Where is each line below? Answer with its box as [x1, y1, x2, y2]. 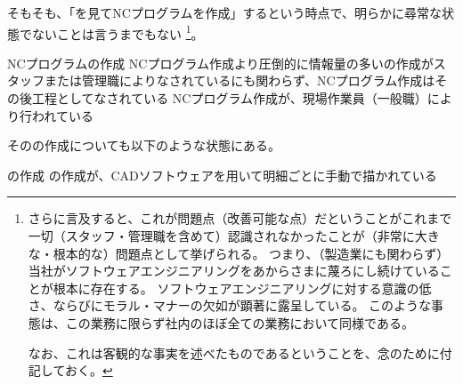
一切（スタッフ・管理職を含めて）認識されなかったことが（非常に [28, 227, 415, 244]
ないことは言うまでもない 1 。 [31, 21, 204, 43]
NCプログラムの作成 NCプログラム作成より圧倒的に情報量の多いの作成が [7, 53, 434, 72]
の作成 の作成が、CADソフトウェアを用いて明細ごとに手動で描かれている [7, 165, 437, 184]
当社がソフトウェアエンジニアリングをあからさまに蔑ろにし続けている [28, 261, 440, 280]
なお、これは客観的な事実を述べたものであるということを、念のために [28, 343, 440, 362]
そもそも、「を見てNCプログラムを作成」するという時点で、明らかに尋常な [7, 4, 442, 21]
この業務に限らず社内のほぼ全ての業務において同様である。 [65, 313, 414, 332]
